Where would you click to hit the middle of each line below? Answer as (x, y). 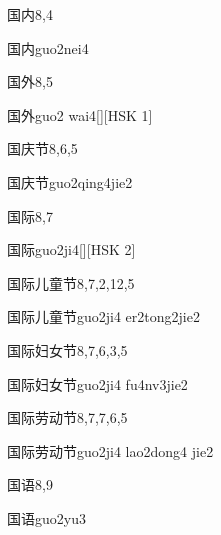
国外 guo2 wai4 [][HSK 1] (80, 114)
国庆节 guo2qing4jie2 (70, 181)
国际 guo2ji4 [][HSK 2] (71, 249)
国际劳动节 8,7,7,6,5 (67, 417)
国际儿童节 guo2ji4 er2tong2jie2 (103, 316)
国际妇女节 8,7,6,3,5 (67, 349)
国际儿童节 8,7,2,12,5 (71, 282)
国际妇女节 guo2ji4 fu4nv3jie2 (97, 383)
